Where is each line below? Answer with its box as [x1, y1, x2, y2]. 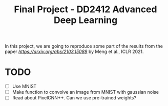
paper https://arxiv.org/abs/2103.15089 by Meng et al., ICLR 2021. [5, 48, 144, 55]
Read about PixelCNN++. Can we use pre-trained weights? [12, 95, 137, 101]
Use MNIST [12, 83, 37, 90]
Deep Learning [53, 14, 118, 26]
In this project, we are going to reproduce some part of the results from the [5, 43, 163, 49]
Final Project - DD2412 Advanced [14, 4, 157, 15]
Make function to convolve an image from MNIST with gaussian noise [12, 89, 159, 95]
